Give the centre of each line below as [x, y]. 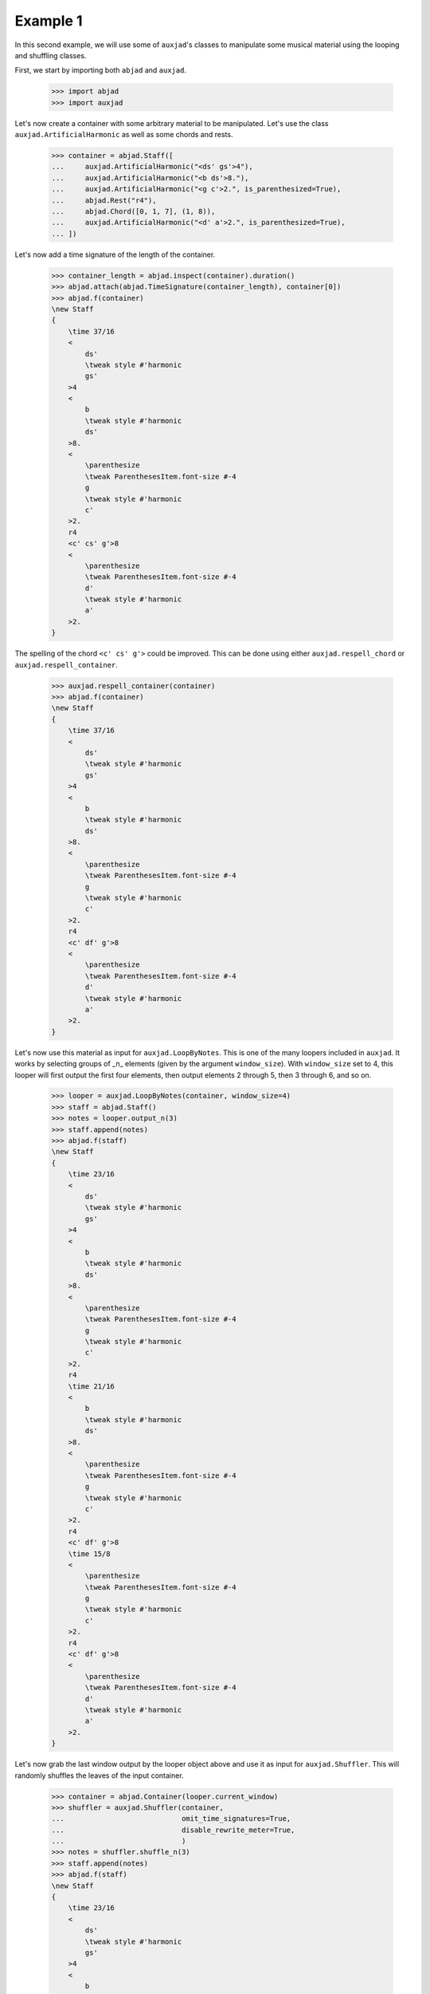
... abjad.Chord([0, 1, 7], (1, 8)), [133, 212]
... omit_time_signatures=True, [171, 1819]
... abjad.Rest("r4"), [104, 200]
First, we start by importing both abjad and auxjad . [101, 70]
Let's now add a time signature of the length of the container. [115, 254]
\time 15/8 [89, 1554]
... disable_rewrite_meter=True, [173, 1830]
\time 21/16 [92, 1386]
